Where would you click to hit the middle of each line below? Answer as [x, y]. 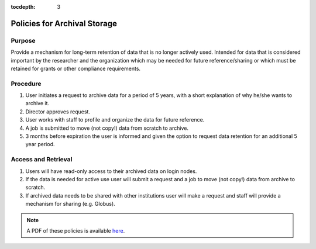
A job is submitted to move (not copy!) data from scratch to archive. [107, 128]
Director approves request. [58, 112]
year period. [40, 144]
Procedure [26, 84]
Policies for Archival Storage [64, 23]
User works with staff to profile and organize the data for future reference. [115, 120]
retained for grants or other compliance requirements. [75, 68]
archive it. [37, 103]
